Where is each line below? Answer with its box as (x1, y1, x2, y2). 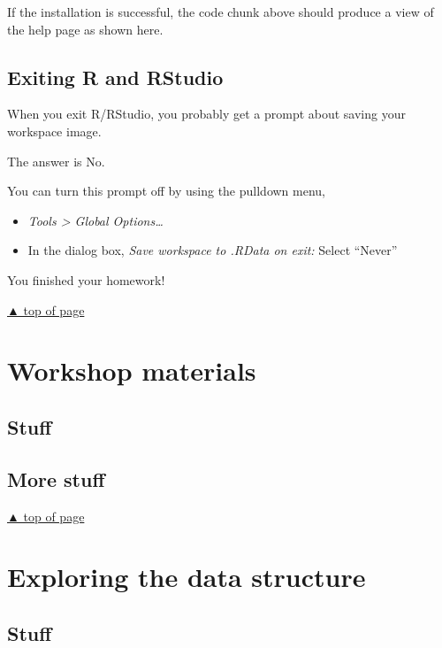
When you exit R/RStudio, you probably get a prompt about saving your (7, 104, 406, 123)
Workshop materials (7, 352, 256, 389)
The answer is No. (7, 151, 105, 170)
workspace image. (7, 121, 102, 140)
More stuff (7, 465, 105, 492)
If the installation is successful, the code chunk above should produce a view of (7, 3, 434, 20)
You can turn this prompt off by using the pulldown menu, (7, 181, 325, 200)
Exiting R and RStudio (7, 63, 224, 90)
